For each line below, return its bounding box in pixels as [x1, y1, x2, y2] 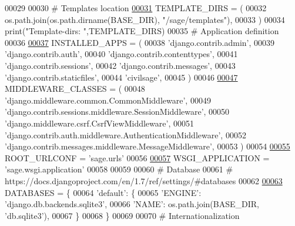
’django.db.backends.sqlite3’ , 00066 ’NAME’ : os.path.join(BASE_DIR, [5, 198, 259, 210]
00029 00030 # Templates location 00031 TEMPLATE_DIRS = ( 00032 [5, 2, 267, 14]
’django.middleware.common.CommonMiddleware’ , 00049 [5, 94, 211, 106]
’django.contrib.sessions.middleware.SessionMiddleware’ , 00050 [5, 105, 230, 118]
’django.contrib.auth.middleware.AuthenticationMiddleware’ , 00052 [5, 128, 246, 141]
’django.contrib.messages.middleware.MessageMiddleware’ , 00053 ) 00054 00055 [5, 140, 290, 152]
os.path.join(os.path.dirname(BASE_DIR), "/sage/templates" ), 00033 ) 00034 [5, 13, 285, 25]
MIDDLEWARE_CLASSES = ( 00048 [5, 82, 145, 95]
